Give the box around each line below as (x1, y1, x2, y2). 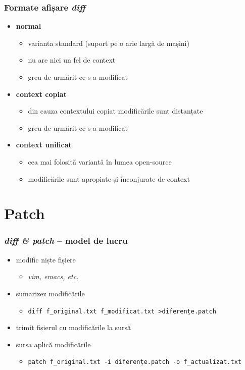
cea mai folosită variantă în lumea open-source (28, 156, 172, 167)
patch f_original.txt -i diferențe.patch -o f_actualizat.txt (28, 358, 241, 366)
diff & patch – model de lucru (4, 234, 128, 247)
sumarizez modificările (16, 288, 85, 298)
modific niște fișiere (16, 254, 76, 265)
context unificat (16, 139, 72, 150)
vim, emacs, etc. (28, 271, 79, 282)
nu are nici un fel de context (28, 55, 116, 65)
